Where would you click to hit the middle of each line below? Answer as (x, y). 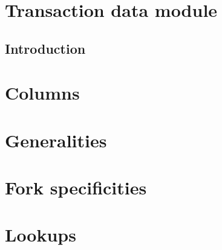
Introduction (45, 48)
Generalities (56, 140)
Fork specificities (76, 187)
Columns (42, 93)
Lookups (41, 235)
